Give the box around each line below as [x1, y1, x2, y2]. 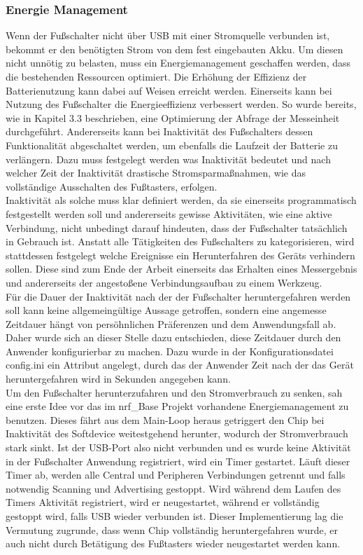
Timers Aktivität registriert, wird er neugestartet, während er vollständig [6, 495, 320, 509]
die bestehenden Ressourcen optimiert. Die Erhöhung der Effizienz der [6, 69, 307, 83]
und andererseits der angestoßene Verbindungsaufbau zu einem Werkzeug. [6, 275, 322, 289]
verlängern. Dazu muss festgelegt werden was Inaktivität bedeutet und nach [6, 151, 331, 166]
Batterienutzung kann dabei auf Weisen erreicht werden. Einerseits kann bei [6, 83, 332, 97]
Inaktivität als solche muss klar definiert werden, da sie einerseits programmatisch [6, 193, 357, 207]
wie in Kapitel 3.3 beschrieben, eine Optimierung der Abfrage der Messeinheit [6, 110, 340, 125]
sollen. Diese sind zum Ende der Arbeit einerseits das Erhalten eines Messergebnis [6, 261, 357, 276]
